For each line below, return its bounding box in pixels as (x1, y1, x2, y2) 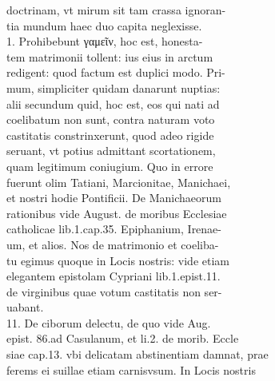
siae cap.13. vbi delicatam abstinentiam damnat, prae (6, 346, 269, 363)
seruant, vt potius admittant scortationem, (6, 142, 216, 159)
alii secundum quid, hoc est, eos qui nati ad (6, 95, 220, 112)
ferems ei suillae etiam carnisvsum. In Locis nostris (6, 361, 256, 378)
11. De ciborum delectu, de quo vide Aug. (6, 314, 211, 331)
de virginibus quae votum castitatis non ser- (6, 283, 222, 300)
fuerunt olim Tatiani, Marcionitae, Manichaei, (6, 173, 231, 190)
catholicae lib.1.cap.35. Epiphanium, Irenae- (6, 220, 221, 237)
